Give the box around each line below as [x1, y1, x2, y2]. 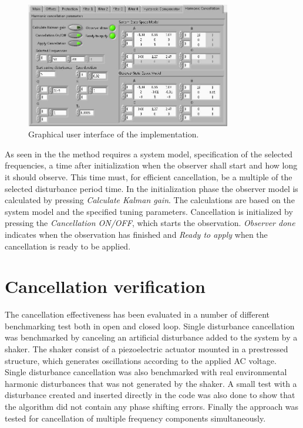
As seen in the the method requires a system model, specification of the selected [5, 147, 293, 160]
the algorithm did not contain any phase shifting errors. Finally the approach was [5, 400, 299, 412]
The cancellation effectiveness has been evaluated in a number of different [5, 308, 270, 321]
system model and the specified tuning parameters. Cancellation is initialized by [5, 205, 293, 217]
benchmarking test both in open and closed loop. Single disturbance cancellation [5, 319, 295, 332]
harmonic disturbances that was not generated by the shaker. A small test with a [5, 377, 297, 389]
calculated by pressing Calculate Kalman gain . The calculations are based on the [5, 194, 295, 206]
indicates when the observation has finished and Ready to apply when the [5, 228, 268, 240]
